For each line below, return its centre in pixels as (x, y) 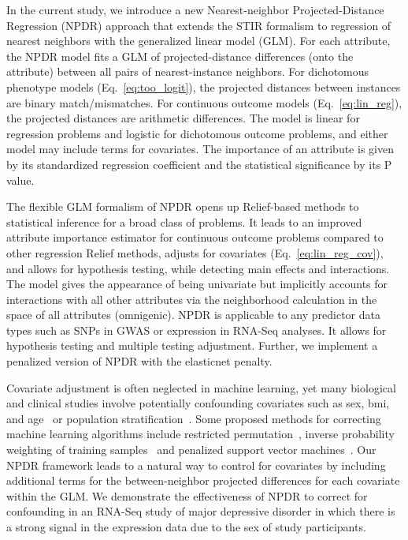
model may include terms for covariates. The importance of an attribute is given (200, 149)
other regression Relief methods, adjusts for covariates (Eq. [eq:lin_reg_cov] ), (195, 252)
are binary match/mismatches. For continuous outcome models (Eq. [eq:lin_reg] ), (204, 102)
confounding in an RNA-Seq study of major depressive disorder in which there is (201, 511)
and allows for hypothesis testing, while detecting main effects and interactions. (198, 268)
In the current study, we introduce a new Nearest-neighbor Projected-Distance (195, 9)
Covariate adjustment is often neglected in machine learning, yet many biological (201, 387)
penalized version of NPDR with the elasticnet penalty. (139, 361)
